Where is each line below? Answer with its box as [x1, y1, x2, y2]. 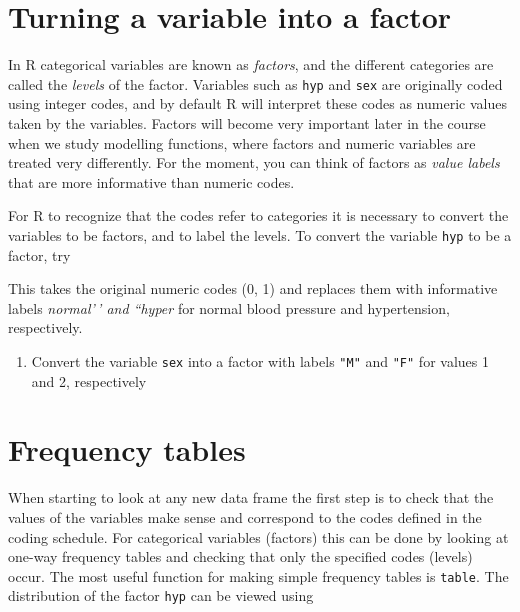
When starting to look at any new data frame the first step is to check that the [8, 487, 494, 508]
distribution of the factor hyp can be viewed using [8, 585, 314, 606]
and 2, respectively [31, 370, 147, 391]
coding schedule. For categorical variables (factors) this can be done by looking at [8, 526, 509, 547]
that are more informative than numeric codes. [8, 171, 295, 192]
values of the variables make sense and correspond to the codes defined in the [8, 506, 482, 527]
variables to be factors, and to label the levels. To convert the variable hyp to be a [8, 224, 512, 245]
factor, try [8, 244, 71, 265]
